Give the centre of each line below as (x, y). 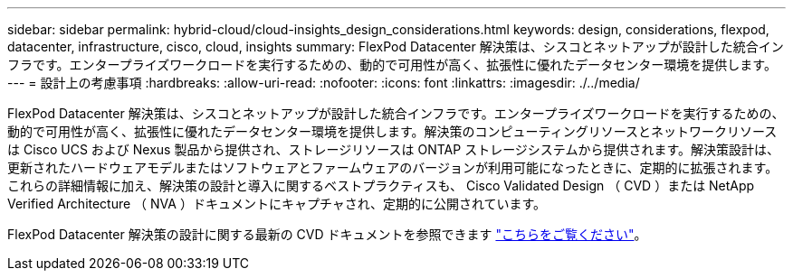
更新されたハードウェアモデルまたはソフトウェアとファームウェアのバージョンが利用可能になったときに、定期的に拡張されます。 (393, 167)
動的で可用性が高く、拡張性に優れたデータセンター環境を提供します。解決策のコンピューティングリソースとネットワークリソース (392, 131)
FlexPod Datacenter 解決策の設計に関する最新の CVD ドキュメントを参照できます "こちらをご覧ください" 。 (327, 234)
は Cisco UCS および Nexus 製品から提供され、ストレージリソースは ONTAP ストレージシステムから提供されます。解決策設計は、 (394, 149)
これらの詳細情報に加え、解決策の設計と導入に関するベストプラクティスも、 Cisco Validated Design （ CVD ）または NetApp (381, 185)
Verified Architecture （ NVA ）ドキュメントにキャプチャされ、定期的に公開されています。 (277, 204)
